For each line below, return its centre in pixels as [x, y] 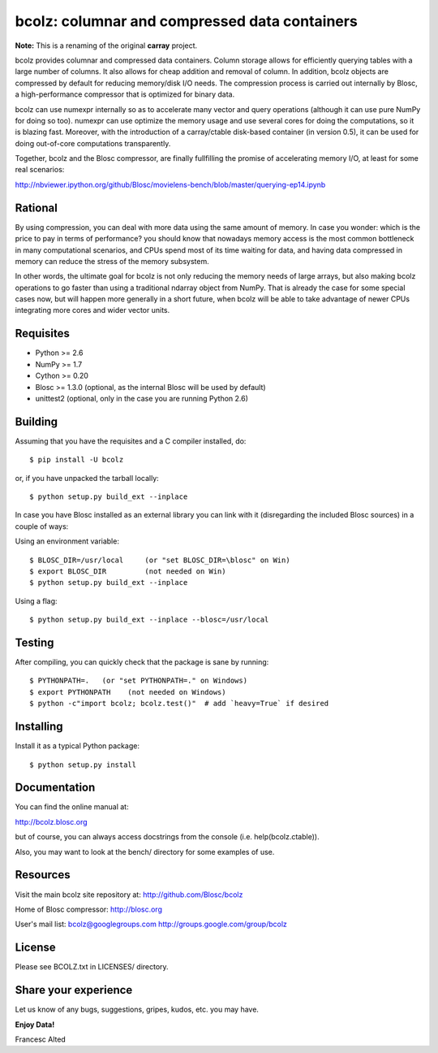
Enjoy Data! [35, 1025]
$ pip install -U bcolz [77, 460]
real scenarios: [40, 170]
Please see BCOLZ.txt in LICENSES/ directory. [92, 967]
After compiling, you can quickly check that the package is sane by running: [142, 662]
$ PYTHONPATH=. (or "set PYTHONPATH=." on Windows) [138, 681]
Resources [43, 875]
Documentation [55, 788]
